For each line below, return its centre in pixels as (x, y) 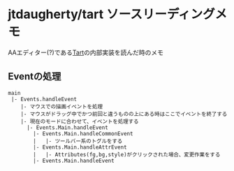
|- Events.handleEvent (44, 99)
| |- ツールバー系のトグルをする (78, 141)
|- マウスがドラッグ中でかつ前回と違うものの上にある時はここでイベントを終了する (124, 114)
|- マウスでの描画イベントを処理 (62, 106)
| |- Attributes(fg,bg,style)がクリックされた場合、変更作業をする (127, 154)
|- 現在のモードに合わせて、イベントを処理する (80, 121)
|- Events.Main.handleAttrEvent (80, 147)
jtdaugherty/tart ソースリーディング (111, 14)
